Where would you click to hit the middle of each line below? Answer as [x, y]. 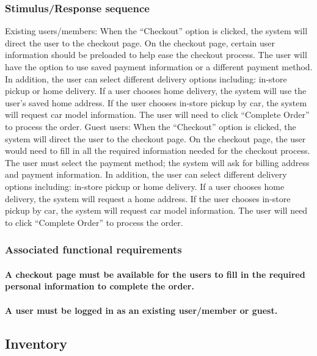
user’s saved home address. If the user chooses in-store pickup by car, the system [156, 102]
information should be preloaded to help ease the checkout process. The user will [156, 55]
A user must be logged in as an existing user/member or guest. [141, 310]
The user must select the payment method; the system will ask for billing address [157, 162]
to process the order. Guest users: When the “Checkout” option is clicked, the [151, 126]
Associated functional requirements [93, 249]
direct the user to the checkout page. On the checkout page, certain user [140, 42]
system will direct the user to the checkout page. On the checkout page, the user [155, 138]
